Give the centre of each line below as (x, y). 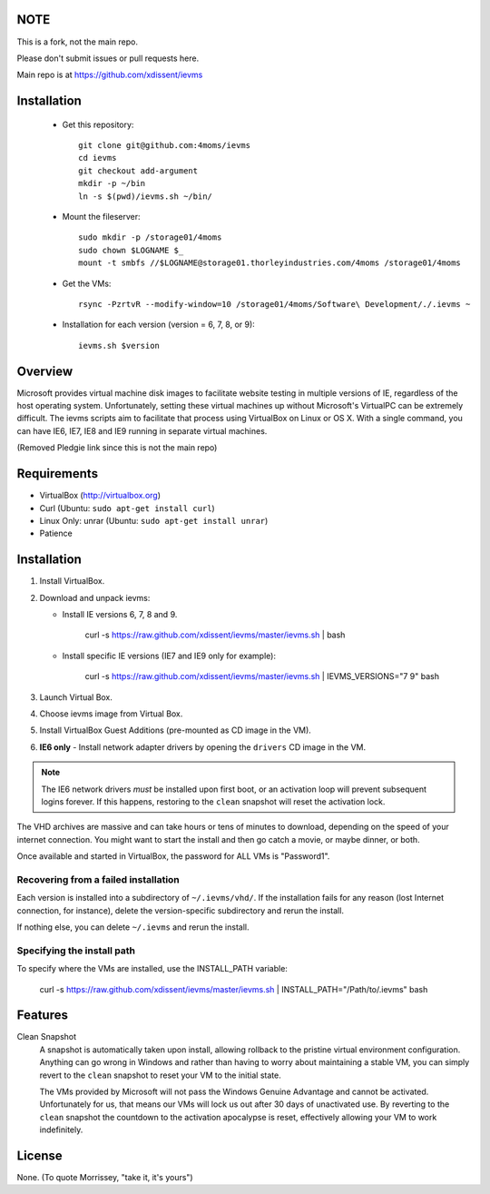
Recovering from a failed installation (98, 879)
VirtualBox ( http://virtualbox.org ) (100, 496)
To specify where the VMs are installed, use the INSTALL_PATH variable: (152, 969)
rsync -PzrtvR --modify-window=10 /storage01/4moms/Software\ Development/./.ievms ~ (274, 304)
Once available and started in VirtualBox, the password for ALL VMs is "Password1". (173, 856)
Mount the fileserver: (101, 217)
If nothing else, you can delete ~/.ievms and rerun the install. (133, 927)
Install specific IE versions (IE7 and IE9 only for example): (169, 656)
